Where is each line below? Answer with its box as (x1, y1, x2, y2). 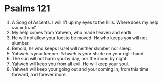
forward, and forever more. (11, 71, 67, 77)
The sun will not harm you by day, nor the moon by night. (11, 55, 128, 61)
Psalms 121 (4, 3, 50, 14)
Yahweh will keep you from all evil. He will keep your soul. (11, 61, 129, 67)
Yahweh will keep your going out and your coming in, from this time (11, 66, 149, 72)
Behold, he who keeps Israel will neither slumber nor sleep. (11, 45, 132, 51)
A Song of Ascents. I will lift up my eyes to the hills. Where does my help (11, 19, 159, 25)
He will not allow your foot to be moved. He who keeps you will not (11, 35, 147, 41)
